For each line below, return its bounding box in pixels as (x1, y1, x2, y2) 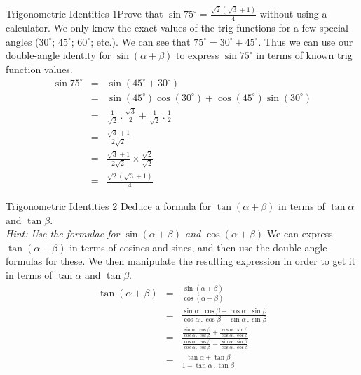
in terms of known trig (256, 48, 353, 63)
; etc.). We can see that (90, 34, 191, 48)
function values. (6, 61, 73, 76)
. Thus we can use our (258, 34, 353, 48)
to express (175, 48, 219, 63)
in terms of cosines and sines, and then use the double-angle (69, 239, 327, 254)
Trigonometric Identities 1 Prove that (6, 6, 163, 21)
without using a (259, 6, 327, 21)
